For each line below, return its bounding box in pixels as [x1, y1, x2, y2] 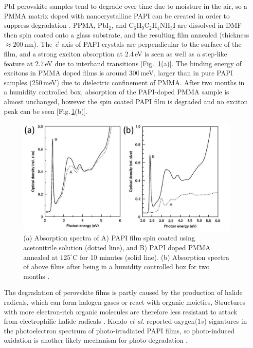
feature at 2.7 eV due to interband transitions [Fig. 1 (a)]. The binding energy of [4, 58, 242, 68]
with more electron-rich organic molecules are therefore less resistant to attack [4, 306, 237, 316]
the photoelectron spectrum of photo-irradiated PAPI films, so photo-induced [4, 325, 235, 335]
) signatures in [204, 316, 247, 326]
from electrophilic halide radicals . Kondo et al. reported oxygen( [4, 316, 198, 326]
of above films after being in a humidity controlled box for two [23, 261, 210, 272]
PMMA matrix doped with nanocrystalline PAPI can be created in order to [4, 10, 230, 20]
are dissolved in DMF [178, 20, 242, 30]
